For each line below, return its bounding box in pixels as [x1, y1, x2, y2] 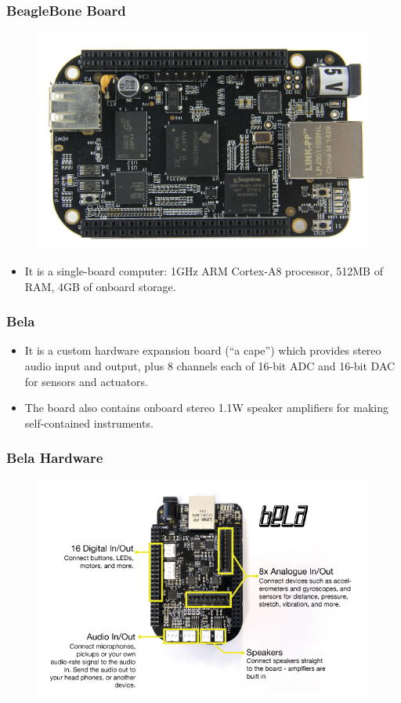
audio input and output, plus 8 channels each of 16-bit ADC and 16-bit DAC [24, 357, 396, 373]
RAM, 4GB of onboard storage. [24, 278, 176, 294]
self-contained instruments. [24, 414, 154, 431]
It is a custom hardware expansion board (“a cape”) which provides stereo [24, 342, 381, 359]
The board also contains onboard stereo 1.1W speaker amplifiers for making [24, 399, 388, 416]
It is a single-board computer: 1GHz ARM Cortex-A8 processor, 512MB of [24, 262, 383, 279]
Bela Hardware [6, 448, 103, 468]
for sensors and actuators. [24, 373, 148, 389]
